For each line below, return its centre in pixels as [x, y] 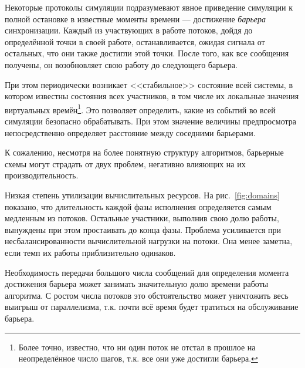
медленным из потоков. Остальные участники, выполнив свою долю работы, [142, 218]
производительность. [42, 175]
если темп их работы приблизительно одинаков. [90, 252]
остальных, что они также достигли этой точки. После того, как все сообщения [147, 53]
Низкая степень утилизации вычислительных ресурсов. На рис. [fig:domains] [142, 195]
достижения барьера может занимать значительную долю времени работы [137, 284]
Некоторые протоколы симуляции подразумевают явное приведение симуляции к [149, 7]
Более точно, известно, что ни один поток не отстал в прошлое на [137, 347]
